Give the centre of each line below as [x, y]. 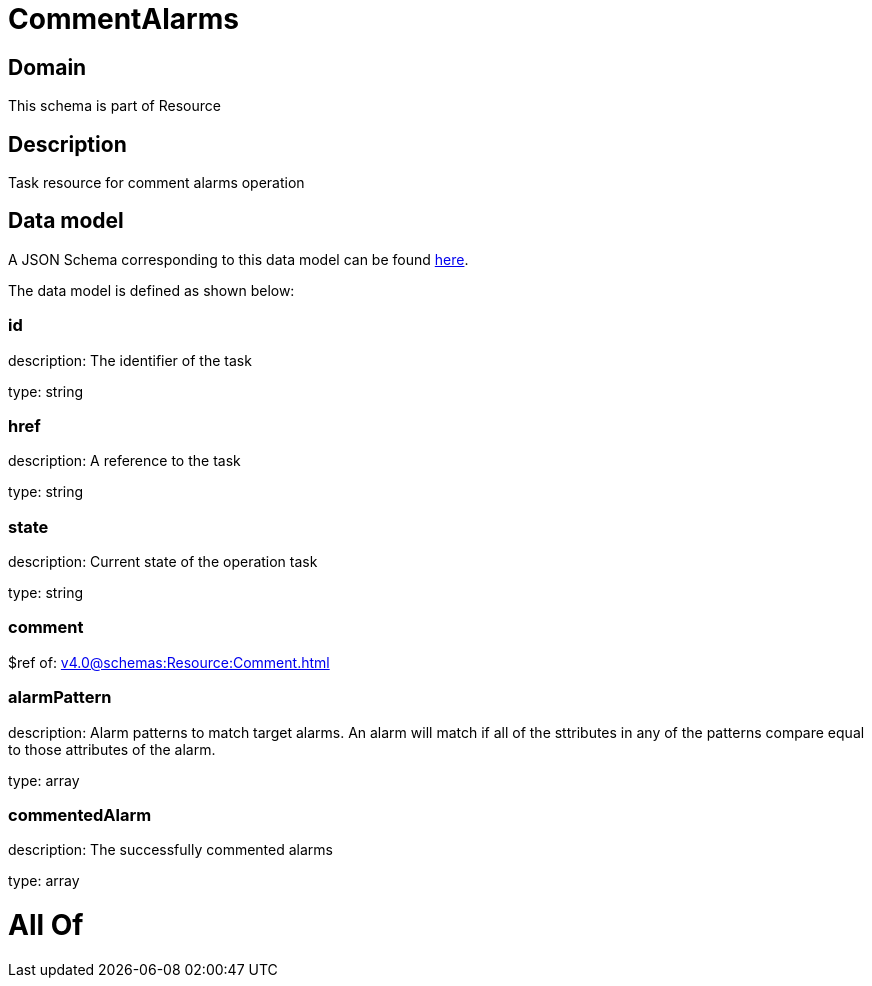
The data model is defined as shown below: [151, 290]
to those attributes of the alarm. [112, 749]
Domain [47, 67]
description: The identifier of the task [130, 360]
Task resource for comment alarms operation [156, 183]
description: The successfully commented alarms [170, 850]
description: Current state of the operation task [163, 562]
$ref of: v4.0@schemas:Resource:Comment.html [169, 662]
